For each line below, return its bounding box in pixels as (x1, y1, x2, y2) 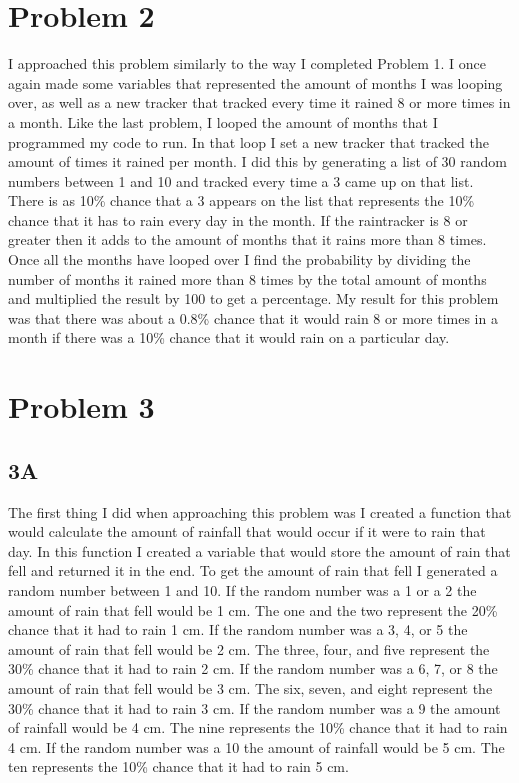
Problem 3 (8, 386, 155, 427)
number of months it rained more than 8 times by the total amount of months (8, 268, 487, 289)
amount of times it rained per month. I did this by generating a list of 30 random (8, 151, 507, 172)
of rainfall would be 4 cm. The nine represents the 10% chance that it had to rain (8, 717, 508, 738)
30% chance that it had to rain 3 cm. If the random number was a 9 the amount (8, 697, 501, 718)
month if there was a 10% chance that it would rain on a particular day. (8, 327, 450, 348)
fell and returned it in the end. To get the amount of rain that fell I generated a (8, 560, 498, 581)
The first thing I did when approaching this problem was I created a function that (8, 501, 512, 522)
